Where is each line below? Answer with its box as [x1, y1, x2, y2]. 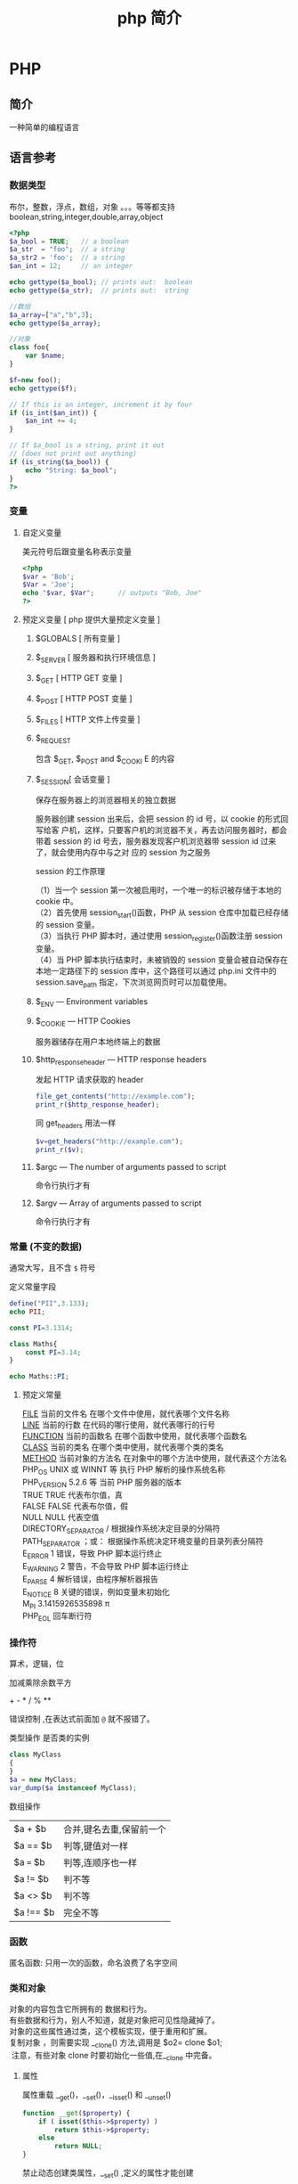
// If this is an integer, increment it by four [9, 400, 193, 409]
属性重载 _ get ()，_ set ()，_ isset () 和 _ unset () [21, 2090, 172, 2102]
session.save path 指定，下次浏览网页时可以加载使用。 [35, 977, 232, 990]
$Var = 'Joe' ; [21, 580, 75, 589]
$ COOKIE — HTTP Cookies [35, 1015, 131, 1028]
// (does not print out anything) [9, 449, 138, 459]
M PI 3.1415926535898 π [21, 1598, 110, 1611]
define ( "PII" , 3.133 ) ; [9, 1299, 90, 1308]
